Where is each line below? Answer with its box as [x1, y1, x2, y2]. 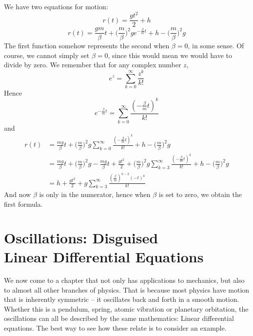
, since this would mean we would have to [108, 50, 232, 60]
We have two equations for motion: [4, 1, 108, 11]
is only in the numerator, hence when [39, 189, 151, 199]
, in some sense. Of [188, 40, 244, 51]
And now [4, 189, 31, 199]
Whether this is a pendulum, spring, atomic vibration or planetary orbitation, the [4, 303, 249, 314]
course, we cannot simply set [4, 50, 90, 60]
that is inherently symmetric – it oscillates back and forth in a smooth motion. [4, 294, 239, 304]
